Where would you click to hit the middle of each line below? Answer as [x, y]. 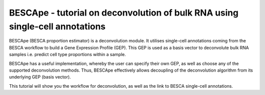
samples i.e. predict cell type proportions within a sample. [67, 55]
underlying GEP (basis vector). [40, 77]
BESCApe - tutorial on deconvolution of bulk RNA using [124, 13]
